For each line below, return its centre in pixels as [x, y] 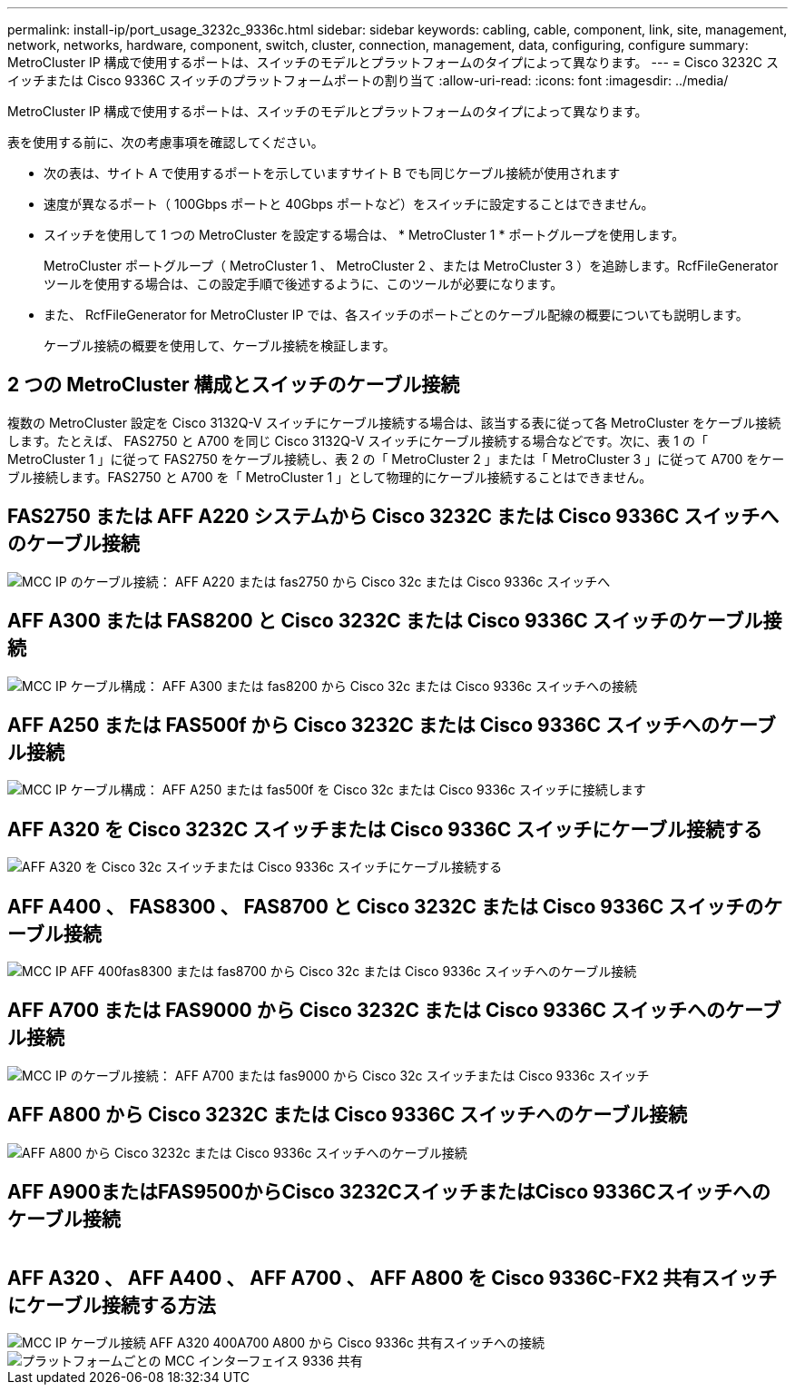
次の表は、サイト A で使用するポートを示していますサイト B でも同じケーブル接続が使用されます [332, 173]
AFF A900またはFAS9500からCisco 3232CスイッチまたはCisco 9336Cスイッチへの [389, 1192]
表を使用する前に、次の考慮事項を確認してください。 [166, 142]
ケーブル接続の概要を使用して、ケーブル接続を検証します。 [220, 346]
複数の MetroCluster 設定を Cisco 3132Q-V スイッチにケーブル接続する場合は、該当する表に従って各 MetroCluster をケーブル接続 [394, 422]
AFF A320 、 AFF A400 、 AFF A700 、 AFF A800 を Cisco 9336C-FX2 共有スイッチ [393, 1278]
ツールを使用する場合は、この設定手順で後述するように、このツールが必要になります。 [304, 284]
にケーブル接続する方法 [112, 1306]
